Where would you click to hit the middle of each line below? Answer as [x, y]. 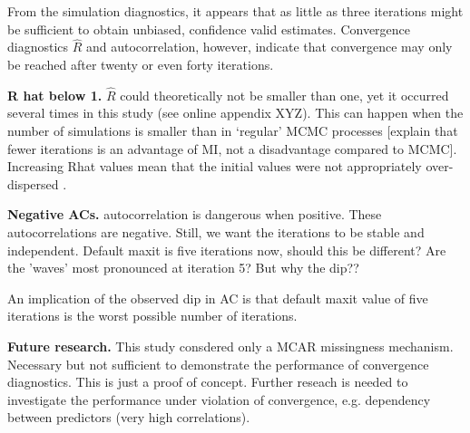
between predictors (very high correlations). [129, 417]
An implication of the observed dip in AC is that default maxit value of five [218, 298]
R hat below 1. [55, 95]
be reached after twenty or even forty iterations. [141, 64]
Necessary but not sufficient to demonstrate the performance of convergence [218, 364]
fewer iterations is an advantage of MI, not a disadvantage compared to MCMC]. [232, 148]
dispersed [33, 183]
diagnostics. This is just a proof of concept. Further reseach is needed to [208, 382]
